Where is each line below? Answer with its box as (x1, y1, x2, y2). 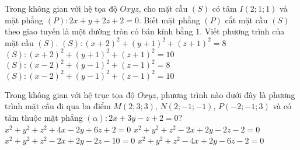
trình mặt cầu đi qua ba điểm (5, 100, 111, 112)
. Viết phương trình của (200, 25, 285, 37)
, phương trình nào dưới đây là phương (156, 88, 295, 100)
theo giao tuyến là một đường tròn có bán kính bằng (5, 25, 193, 37)
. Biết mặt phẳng (138, 13, 200, 26)
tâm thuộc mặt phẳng (5, 111, 83, 124)
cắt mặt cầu (225, 13, 268, 26)
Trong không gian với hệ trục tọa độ (5, 88, 135, 100)
